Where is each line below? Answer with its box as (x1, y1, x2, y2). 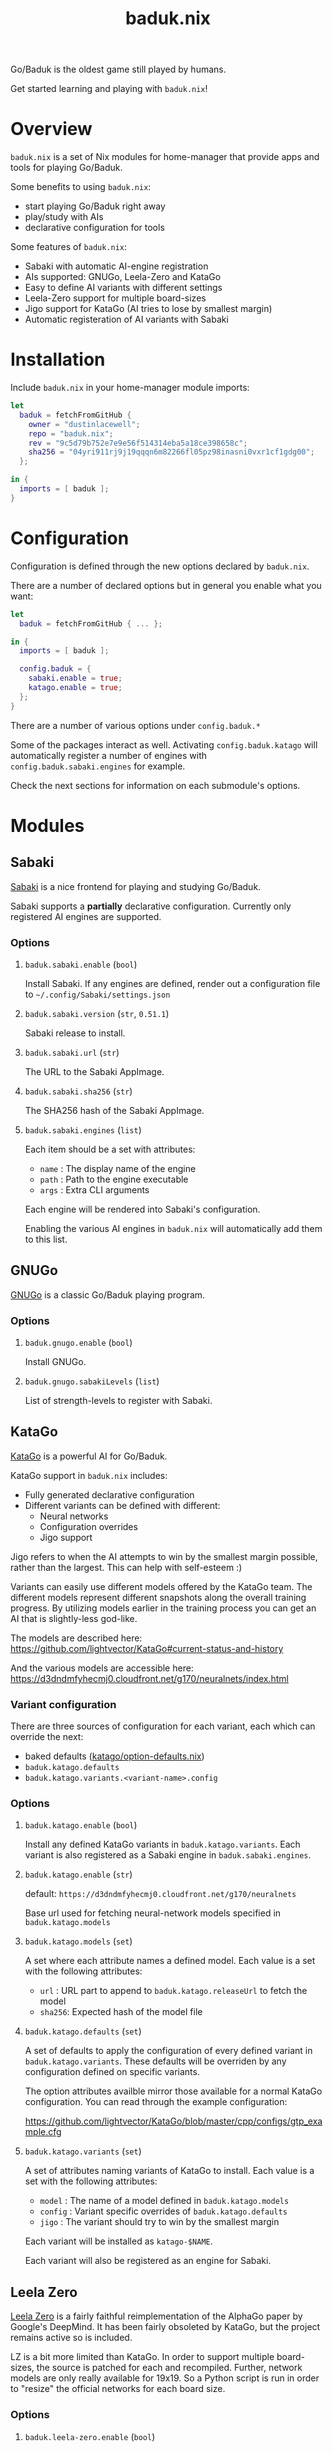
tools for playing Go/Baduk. (10, 162, 123, 174)
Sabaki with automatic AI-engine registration (24, 260, 209, 272)
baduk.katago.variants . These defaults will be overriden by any (24, 2055, 287, 2067)
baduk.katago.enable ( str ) (24, 1868, 133, 1881)
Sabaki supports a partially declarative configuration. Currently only (10, 900, 292, 912)
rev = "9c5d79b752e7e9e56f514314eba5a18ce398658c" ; (28, 438, 248, 448)
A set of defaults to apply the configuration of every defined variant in (24, 2045, 313, 2057)
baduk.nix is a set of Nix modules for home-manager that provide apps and (10, 151, 320, 163)
